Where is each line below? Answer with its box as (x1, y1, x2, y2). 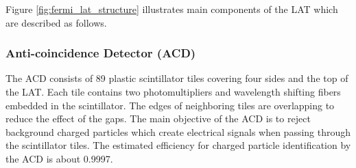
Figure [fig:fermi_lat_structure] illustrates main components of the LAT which (5, 2, 338, 16)
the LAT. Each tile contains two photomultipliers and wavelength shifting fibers (5, 85, 341, 98)
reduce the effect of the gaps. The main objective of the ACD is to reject (5, 111, 311, 126)
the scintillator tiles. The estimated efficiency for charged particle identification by (5, 138, 351, 152)
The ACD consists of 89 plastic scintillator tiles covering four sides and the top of (5, 71, 348, 85)
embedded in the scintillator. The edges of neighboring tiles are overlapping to (5, 98, 335, 112)
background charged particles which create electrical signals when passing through (5, 124, 351, 139)
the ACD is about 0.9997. (5, 151, 113, 165)
